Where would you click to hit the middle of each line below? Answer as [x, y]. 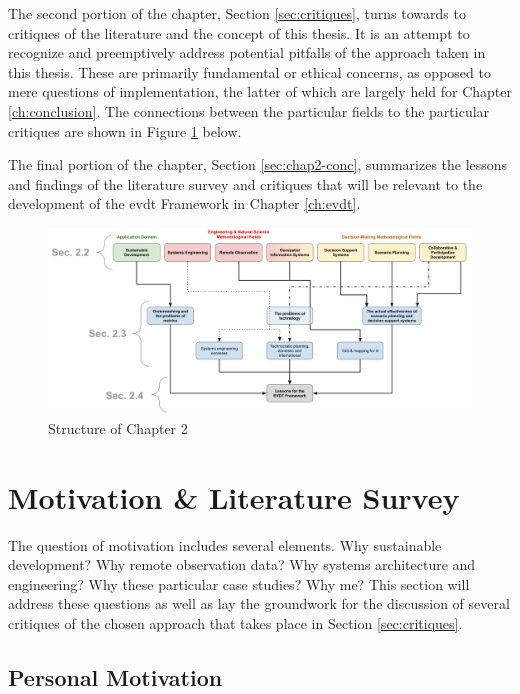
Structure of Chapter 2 [118, 427]
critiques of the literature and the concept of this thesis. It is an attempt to [239, 32]
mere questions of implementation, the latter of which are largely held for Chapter [260, 91]
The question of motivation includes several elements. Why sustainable [225, 544]
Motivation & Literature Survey [234, 496]
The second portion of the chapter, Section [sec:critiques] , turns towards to [237, 13]
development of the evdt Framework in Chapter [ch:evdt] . [184, 203]
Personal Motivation [115, 676]
